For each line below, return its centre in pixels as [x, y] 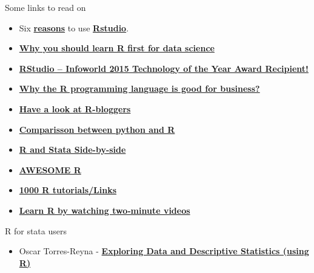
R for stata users [36, 230]
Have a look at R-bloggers [75, 108]
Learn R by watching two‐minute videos [105, 210]
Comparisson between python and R [97, 129]
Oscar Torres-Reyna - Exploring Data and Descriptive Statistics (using [164, 251]
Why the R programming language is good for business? [139, 88]
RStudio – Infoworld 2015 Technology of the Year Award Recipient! [164, 68]
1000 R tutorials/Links [68, 190]
